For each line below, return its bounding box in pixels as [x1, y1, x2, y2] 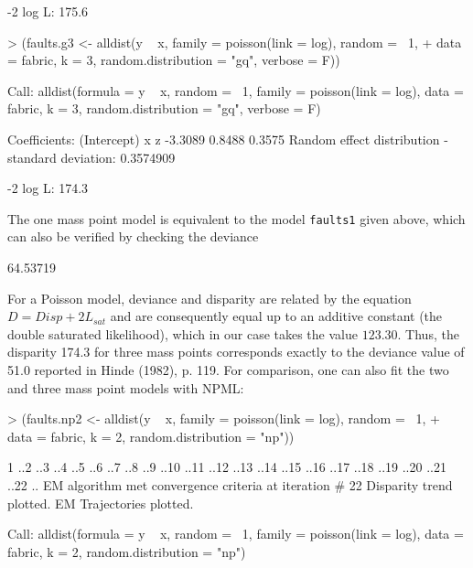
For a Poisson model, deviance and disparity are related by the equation [7, 288, 412, 307]
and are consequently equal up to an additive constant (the [110, 306, 443, 326]
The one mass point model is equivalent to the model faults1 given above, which [7, 209, 466, 228]
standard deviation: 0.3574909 [7, 147, 176, 166]
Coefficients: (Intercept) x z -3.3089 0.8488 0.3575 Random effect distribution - [7, 129, 448, 148]
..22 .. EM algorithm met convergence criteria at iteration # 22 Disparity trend [7, 475, 453, 494]
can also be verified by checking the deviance [7, 227, 259, 246]
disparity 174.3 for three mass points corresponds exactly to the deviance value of [7, 342, 465, 361]
